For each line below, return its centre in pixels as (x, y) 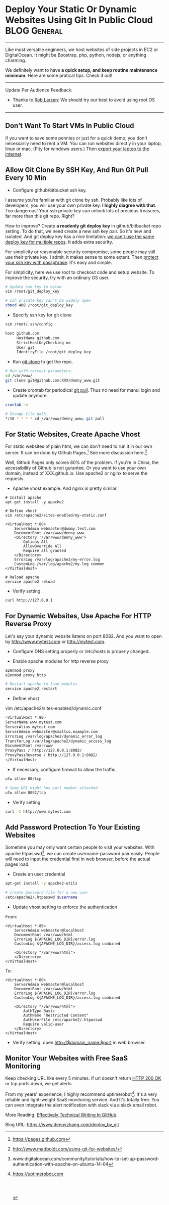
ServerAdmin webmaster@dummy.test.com (55, 529)
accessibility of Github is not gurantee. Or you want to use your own (76, 468)
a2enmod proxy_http (26, 675)
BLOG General (34, 31)
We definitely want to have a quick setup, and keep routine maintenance (81, 70)
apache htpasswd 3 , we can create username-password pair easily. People (82, 853)
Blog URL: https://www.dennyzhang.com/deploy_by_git (62, 1125)
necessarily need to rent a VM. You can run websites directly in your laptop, (84, 143)
